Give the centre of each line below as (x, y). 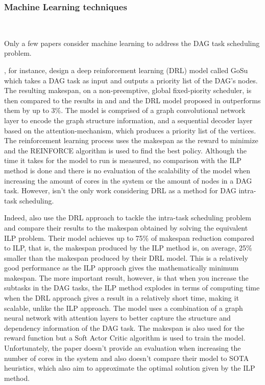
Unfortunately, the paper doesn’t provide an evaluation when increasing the (123, 348)
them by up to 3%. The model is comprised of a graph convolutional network (125, 110)
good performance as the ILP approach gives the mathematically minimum (122, 268)
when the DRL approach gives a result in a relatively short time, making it (122, 298)
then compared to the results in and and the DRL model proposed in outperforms (132, 100)
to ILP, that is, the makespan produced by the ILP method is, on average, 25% (128, 248)
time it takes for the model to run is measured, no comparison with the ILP (123, 160)
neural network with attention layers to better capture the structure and (117, 318)
